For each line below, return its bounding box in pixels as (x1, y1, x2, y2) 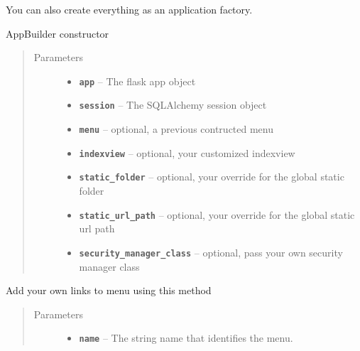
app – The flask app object (79, 73, 196, 88)
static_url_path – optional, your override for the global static (79, 207, 355, 222)
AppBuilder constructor (6, 26, 109, 40)
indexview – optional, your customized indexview (79, 145, 295, 160)
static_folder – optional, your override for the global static (79, 169, 344, 184)
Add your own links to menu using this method (6, 283, 212, 298)
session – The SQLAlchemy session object (79, 97, 267, 112)
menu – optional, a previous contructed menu (79, 121, 274, 136)
